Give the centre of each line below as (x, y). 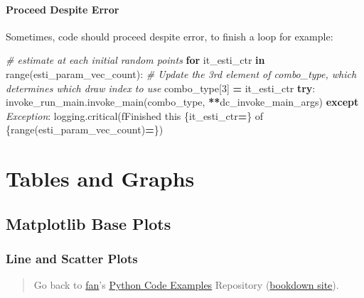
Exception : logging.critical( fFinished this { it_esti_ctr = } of (135, 115)
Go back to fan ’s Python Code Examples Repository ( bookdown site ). (186, 285)
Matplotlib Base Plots (89, 223)
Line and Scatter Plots (72, 259)
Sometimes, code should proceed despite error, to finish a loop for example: (170, 36)
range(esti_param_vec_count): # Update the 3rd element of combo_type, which (181, 73)
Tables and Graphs (100, 178)
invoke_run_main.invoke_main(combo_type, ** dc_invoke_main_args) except (182, 102)
